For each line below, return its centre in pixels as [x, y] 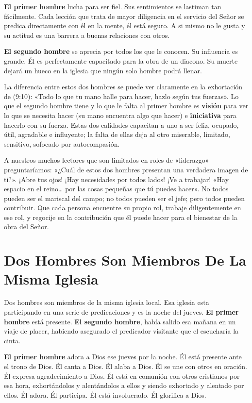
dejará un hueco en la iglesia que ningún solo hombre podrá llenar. [103, 70]
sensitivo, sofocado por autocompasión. [62, 143]
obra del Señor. [26, 227]
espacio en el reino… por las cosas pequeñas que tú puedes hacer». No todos [116, 189]
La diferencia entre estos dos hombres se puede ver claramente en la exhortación [123, 87]
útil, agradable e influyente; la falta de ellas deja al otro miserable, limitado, [117, 134]
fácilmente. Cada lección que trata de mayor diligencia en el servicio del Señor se [124, 16]
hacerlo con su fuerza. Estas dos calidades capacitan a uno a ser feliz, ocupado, [121, 125]
